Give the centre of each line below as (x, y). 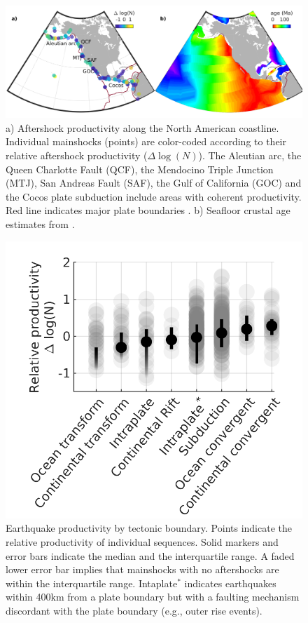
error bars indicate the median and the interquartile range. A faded (150, 555)
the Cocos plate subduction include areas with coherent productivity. (154, 196)
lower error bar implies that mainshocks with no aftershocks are (142, 569)
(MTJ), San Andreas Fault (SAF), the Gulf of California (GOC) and (154, 183)
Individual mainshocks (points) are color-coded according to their (146, 141)
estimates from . (40, 223)
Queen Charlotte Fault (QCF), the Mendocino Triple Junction (140, 169)
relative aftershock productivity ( (77, 155)
